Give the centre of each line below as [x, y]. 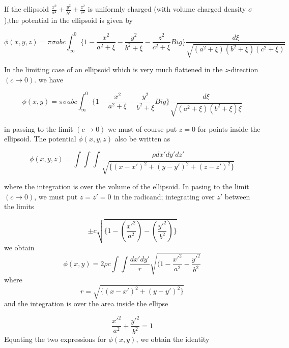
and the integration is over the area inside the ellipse [86, 303]
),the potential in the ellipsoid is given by [68, 20]
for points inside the [229, 128]
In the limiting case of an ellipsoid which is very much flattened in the [113, 69]
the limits [19, 206]
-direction [243, 69]
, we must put [56, 196]
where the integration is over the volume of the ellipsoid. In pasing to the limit [127, 186]
